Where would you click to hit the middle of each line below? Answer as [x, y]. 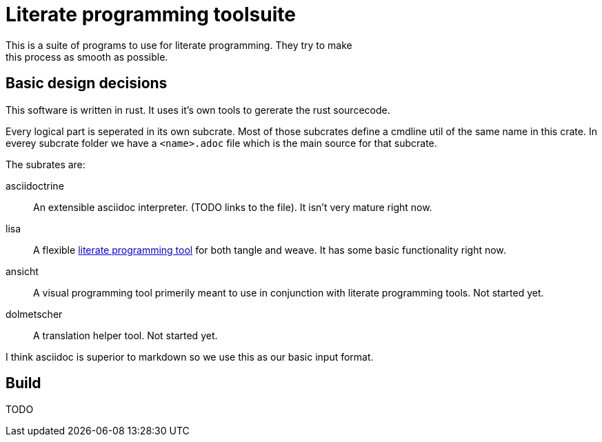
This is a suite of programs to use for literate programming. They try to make [179, 45]
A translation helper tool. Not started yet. [126, 335]
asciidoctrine [35, 185]
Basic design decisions [87, 83]
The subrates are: [46, 164]
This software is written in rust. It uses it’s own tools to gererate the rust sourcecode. [198, 110]
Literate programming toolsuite [151, 14]
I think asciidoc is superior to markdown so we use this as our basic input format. [190, 356]
